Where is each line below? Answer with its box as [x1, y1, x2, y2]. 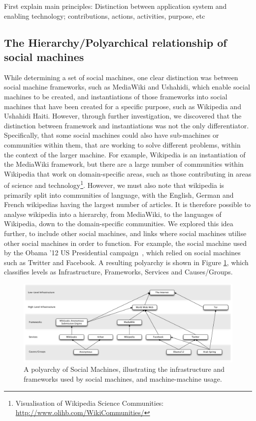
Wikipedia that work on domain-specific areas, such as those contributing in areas [4, 168, 252, 179]
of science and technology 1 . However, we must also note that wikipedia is [4, 179, 224, 190]
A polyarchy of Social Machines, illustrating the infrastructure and [24, 364, 225, 374]
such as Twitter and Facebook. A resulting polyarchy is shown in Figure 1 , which [4, 257, 249, 267]
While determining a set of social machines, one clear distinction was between [4, 72, 238, 82]
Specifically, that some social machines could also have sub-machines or [4, 130, 219, 140]
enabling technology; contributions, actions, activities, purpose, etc [4, 10, 205, 21]
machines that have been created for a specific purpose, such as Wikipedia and [4, 101, 241, 111]
